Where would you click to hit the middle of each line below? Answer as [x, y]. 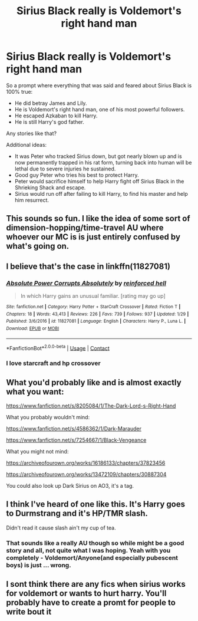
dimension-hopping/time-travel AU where [85, 228]
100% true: [19, 91]
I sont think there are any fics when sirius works [96, 584]
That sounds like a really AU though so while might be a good [95, 543]
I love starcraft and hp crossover [54, 363]
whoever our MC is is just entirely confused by [93, 237]
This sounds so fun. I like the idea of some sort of [98, 218]
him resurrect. [32, 200]
